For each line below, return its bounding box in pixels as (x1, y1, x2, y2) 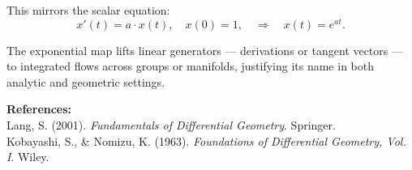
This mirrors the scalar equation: (6, 2, 170, 18)
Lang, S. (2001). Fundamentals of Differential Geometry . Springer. (6, 117, 336, 134)
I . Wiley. (6, 148, 49, 165)
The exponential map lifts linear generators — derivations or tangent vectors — (6, 41, 403, 58)
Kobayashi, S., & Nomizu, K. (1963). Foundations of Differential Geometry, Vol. (6, 132, 406, 149)
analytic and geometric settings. (6, 73, 165, 90)
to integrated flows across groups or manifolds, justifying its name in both (6, 57, 374, 74)
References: (6, 100, 72, 117)
